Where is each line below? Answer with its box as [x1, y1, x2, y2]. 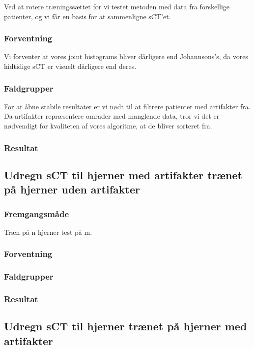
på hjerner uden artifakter [4, 182, 140, 197]
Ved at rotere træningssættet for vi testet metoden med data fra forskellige [4, 1, 230, 11]
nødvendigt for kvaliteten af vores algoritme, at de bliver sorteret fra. [4, 121, 212, 130]
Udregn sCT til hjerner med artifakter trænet [4, 167, 242, 182]
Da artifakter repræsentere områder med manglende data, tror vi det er [4, 111, 220, 121]
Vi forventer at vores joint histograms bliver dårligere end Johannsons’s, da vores [4, 51, 248, 62]
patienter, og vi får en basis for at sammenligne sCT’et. [4, 11, 171, 21]
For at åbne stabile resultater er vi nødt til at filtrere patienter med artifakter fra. [4, 101, 251, 111]
